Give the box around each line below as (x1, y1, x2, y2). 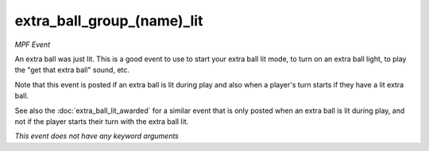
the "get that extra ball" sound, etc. (14, 65, 130, 75)
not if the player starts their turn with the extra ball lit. (14, 116, 189, 126)
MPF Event (14, 40, 51, 49)
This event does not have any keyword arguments (14, 131, 179, 141)
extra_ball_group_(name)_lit (14, 12, 203, 29)
